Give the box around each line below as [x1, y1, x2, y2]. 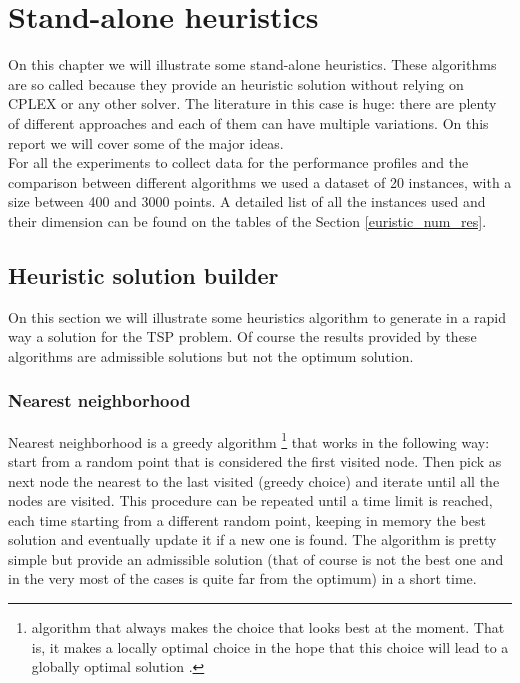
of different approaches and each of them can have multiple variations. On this [8, 112, 489, 133]
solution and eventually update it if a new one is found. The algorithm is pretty [8, 529, 497, 550]
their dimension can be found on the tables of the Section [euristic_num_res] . [8, 210, 487, 231]
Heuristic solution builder [8, 259, 279, 290]
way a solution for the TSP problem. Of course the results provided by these [8, 326, 477, 347]
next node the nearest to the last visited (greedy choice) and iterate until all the [8, 470, 500, 491]
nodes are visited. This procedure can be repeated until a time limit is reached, [8, 490, 493, 511]
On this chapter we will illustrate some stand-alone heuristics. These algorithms [8, 54, 497, 75]
